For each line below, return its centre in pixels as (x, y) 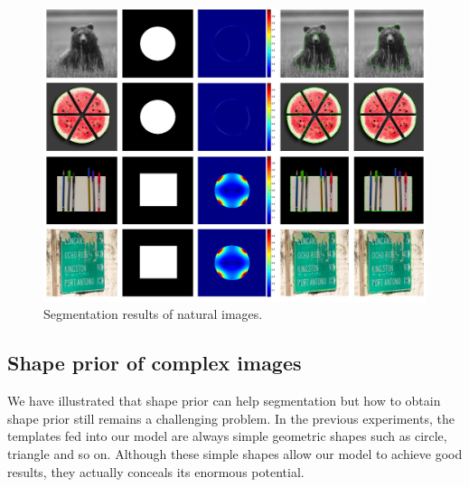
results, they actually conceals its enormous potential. (156, 471)
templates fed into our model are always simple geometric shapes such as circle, (227, 436)
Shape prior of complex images (155, 363)
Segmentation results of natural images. (153, 314)
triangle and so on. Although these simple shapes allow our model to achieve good (235, 454)
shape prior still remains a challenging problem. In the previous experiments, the (231, 418)
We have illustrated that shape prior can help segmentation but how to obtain (224, 401)
